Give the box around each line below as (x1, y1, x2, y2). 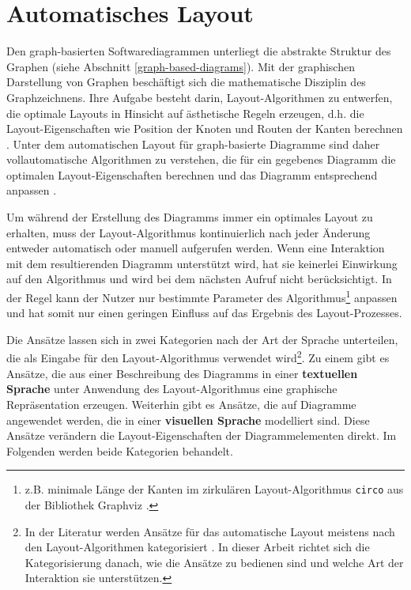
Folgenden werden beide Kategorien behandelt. (6, 442, 233, 459)
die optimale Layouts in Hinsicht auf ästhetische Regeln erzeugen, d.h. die (6, 104, 364, 121)
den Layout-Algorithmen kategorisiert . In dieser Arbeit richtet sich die (25, 539, 370, 555)
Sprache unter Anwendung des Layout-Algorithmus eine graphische (6, 380, 337, 397)
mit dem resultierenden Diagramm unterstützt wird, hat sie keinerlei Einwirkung (6, 255, 398, 271)
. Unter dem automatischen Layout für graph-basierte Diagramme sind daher (6, 135, 380, 152)
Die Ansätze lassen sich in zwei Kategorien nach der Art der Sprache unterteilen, (6, 331, 398, 347)
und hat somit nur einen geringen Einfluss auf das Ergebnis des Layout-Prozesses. (6, 304, 402, 321)
